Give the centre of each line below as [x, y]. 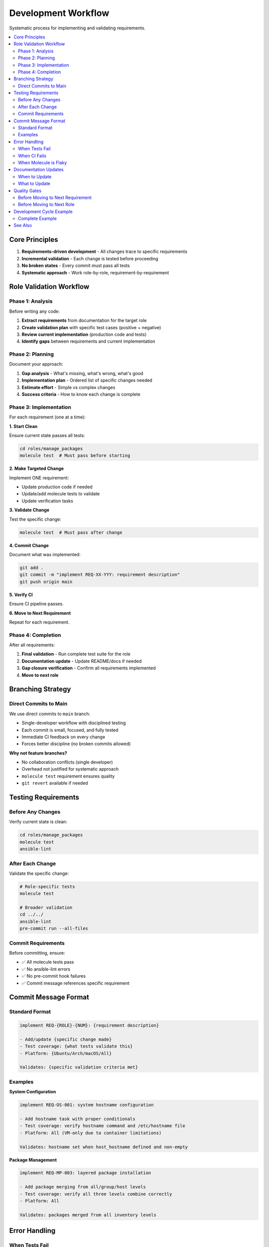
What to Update [34, 184]
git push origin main [46, 582]
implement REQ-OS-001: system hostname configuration [87, 1105]
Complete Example [37, 218]
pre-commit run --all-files [54, 929]
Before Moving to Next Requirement [55, 198]
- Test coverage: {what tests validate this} [76, 1046]
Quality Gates [28, 191]
